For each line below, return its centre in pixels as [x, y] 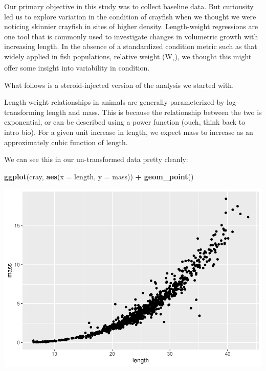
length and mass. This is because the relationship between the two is [154, 112]
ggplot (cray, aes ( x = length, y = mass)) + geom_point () [99, 176]
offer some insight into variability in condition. [77, 68]
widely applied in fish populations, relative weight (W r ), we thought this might [128, 57]
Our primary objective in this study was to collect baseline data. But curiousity [129, 6]
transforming [24, 112]
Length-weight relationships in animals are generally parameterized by [114, 102]
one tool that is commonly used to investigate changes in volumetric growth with [131, 36]
